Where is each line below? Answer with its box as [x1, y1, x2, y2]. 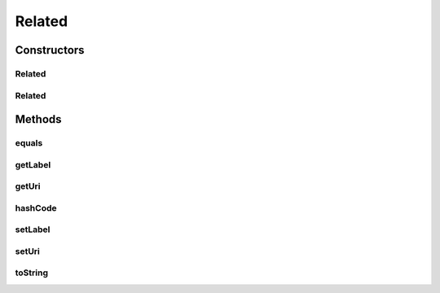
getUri [15, 181, 41, 192]
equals [15, 138, 43, 149]
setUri [15, 245, 41, 256]
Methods [15, 112, 62, 126]
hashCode [15, 202, 57, 213]
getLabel [15, 159, 51, 170]
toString [15, 267, 49, 278]
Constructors [15, 43, 85, 57]
